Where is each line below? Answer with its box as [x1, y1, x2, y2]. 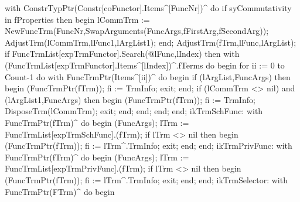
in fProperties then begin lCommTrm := [5, 13, 150, 25]
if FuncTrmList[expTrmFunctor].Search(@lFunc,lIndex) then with [5, 47, 240, 60]
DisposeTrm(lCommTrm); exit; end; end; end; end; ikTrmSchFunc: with [5, 105, 263, 117]
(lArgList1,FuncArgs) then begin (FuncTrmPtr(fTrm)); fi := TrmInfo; [5, 93, 255, 105]
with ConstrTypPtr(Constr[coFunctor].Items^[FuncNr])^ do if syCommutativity [5, 2, 292, 13]
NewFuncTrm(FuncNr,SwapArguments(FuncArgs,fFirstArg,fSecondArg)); [5, 25, 269, 37]
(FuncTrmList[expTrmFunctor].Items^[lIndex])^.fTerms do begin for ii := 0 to [5, 59, 285, 71]
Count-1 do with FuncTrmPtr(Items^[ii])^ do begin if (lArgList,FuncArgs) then [5, 70, 291, 83]
